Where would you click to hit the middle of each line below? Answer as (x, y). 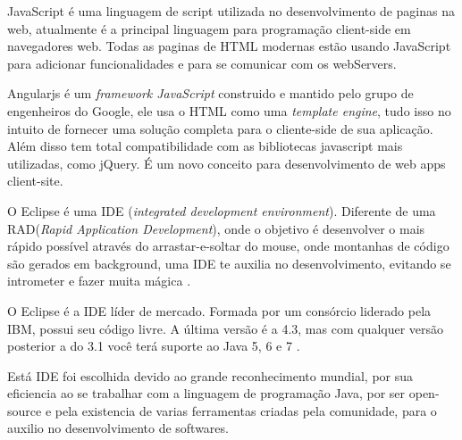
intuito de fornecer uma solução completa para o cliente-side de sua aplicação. (220, 128)
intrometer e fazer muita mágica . (99, 281)
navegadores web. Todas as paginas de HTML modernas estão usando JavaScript (229, 46)
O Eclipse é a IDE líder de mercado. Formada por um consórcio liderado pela (219, 310)
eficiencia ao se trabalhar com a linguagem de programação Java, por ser (206, 393)
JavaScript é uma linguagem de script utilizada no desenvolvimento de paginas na (231, 11)
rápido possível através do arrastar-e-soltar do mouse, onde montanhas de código (228, 246)
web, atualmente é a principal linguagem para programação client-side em (209, 28)
